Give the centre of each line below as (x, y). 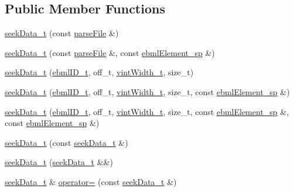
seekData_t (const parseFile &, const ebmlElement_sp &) (110, 52)
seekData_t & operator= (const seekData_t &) (91, 181)
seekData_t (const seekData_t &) (66, 142)
